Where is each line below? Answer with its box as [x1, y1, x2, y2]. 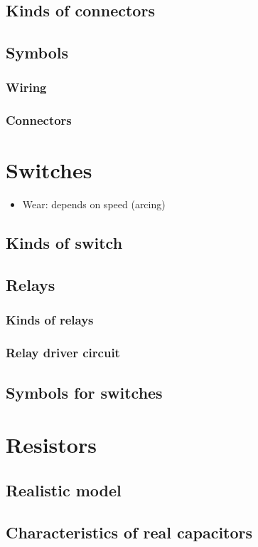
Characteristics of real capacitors [6, 521, 253, 543]
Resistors [6, 430, 97, 459]
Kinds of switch [6, 232, 123, 254]
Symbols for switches [6, 381, 163, 403]
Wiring [6, 78, 47, 96]
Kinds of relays [6, 311, 94, 329]
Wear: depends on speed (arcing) [22, 197, 166, 212]
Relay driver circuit [6, 344, 120, 362]
